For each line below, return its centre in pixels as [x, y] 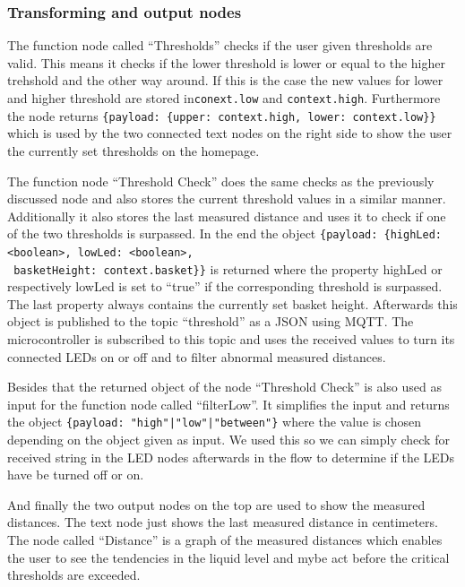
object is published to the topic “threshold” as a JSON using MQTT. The [211, 321]
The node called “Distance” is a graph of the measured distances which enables [225, 540]
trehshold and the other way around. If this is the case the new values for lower [225, 80]
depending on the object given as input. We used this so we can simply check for [228, 440]
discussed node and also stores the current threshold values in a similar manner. [227, 199]
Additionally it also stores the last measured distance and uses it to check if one [227, 216]
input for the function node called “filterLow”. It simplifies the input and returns [228, 404]
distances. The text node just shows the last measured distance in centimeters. [223, 522]
